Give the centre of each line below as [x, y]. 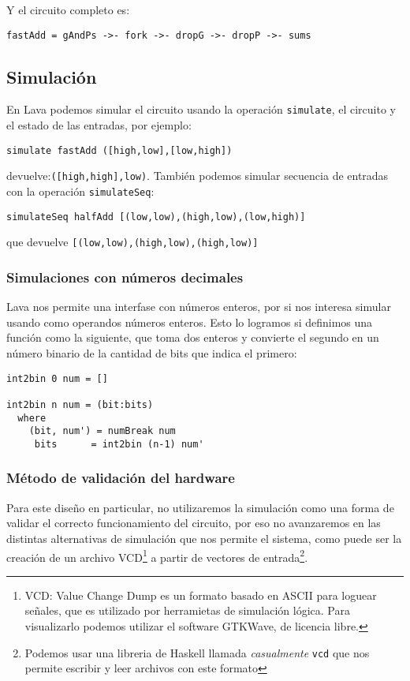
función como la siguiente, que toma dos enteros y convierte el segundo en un [193, 337]
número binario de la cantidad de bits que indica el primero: [152, 352]
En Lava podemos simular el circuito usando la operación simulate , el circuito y [201, 109]
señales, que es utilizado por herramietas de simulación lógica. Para [187, 610]
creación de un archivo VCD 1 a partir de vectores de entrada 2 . [157, 556]
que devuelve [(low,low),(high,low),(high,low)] [132, 242]
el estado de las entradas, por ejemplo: [99, 125]
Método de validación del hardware [121, 478]
